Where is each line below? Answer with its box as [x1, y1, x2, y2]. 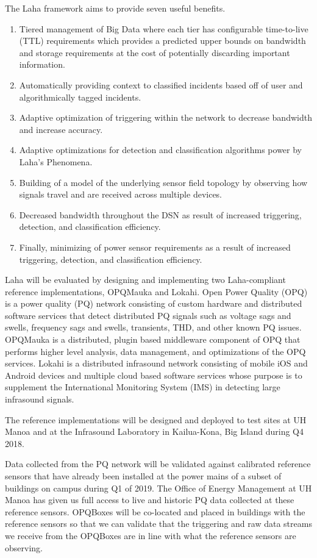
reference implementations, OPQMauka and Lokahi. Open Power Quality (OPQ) [5, 285, 308, 298]
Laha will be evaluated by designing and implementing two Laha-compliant [5, 273, 286, 286]
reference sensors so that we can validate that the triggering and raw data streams [5, 517, 312, 530]
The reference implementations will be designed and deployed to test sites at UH [5, 413, 307, 426]
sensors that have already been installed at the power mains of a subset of [5, 470, 282, 482]
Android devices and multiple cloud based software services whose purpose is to [5, 368, 302, 381]
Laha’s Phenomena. [19, 155, 93, 168]
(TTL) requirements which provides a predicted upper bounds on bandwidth [19, 34, 306, 47]
